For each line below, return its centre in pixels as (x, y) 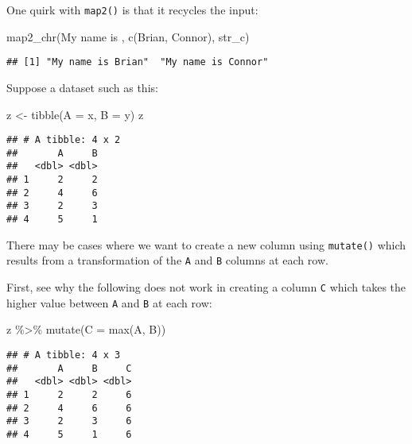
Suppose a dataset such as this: (82, 87)
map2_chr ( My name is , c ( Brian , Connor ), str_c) (128, 36)
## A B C (69, 368)
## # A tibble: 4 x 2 (64, 140)
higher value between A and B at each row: (109, 302)
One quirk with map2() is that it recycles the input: (132, 10)
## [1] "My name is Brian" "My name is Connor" (138, 62)
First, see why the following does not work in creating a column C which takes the (206, 287)
